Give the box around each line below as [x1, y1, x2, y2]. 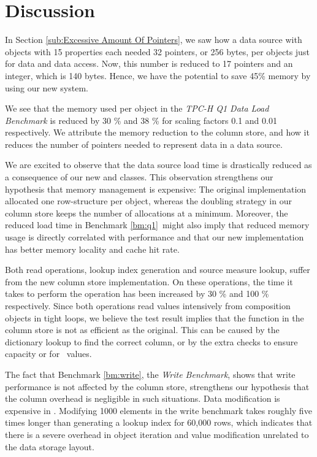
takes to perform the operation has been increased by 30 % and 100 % [5, 287, 269, 300]
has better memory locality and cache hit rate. [5, 242, 180, 255]
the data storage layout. [5, 440, 94, 453]
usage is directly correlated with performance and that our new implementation [5, 231, 304, 244]
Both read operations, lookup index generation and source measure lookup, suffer [5, 263, 310, 276]
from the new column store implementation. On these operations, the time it [5, 275, 293, 288]
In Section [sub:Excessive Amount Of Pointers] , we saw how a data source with [5, 33, 302, 46]
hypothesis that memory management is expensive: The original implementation [5, 182, 307, 195]
